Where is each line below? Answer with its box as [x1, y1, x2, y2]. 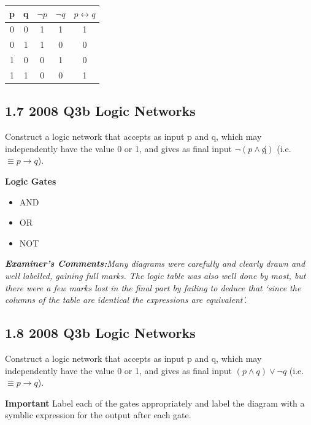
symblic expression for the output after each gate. [5, 408, 191, 421]
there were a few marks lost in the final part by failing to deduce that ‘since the [5, 281, 301, 294]
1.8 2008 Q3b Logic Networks [5, 323, 196, 342]
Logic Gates [5, 174, 56, 187]
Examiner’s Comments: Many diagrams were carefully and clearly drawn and [5, 257, 305, 270]
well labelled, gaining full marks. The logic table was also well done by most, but [5, 269, 306, 281]
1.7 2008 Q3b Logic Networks [5, 101, 196, 120]
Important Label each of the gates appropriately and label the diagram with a [5, 396, 305, 409]
